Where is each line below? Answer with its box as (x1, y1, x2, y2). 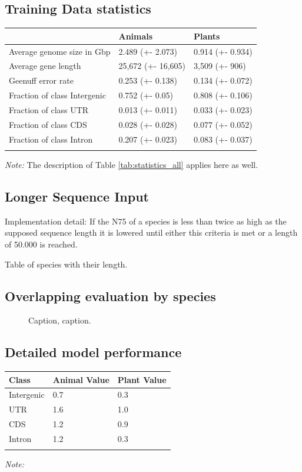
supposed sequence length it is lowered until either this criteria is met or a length (5, 226, 298, 239)
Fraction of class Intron (9, 133, 93, 145)
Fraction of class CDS (9, 118, 87, 130)
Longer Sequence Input (5, 187, 149, 205)
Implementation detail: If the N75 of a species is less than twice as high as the (5, 214, 287, 227)
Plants (194, 29, 220, 42)
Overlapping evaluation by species (5, 286, 216, 305)
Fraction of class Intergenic (9, 89, 106, 101)
